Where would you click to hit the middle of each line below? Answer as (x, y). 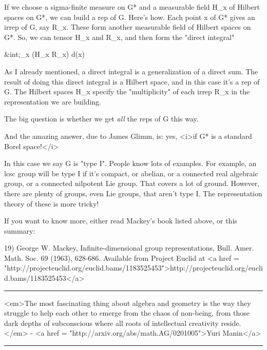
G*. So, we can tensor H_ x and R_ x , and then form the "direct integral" (119, 37)
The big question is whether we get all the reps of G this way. (101, 119)
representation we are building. (53, 101)
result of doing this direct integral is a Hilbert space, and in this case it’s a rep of (132, 81)
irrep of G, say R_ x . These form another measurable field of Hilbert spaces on (128, 27)
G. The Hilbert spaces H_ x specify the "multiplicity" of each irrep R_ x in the (127, 91)
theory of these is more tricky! (52, 203)
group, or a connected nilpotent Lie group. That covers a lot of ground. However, (132, 183)
